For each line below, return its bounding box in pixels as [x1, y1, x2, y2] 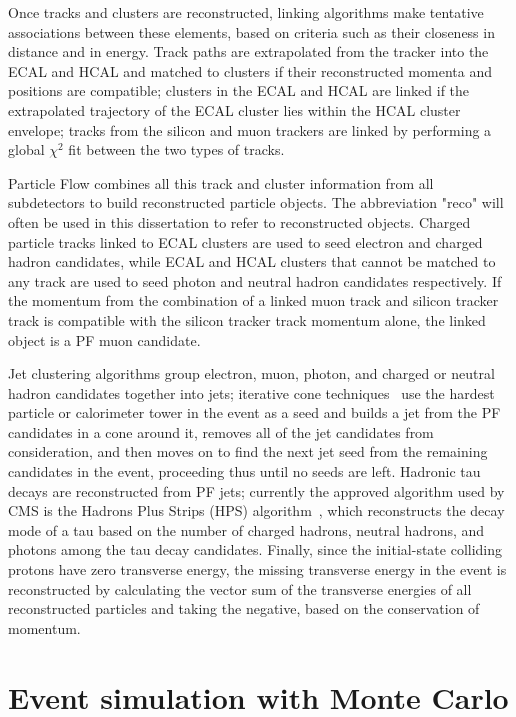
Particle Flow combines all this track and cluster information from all [8, 172, 434, 193]
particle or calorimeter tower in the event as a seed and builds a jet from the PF [8, 402, 501, 423]
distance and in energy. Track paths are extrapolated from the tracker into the [8, 41, 489, 62]
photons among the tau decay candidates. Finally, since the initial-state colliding [8, 539, 503, 560]
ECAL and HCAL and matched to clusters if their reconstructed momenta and [8, 60, 492, 81]
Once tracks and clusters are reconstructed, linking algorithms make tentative [8, 2, 484, 22]
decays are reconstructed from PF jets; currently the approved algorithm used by [8, 480, 505, 501]
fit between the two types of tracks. [68, 139, 285, 160]
